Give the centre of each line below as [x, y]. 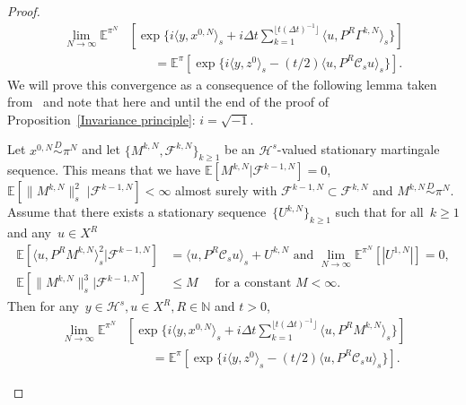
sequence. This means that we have [104, 170]
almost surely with [226, 190]
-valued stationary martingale [358, 149]
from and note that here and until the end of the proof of [168, 102]
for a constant [253, 284]
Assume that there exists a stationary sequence [137, 212]
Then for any [43, 306]
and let [101, 149]
